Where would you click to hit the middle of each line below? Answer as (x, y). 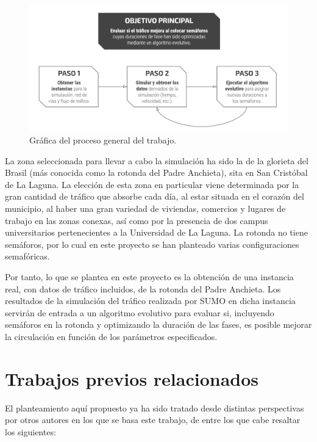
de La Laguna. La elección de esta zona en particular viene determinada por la (152, 184)
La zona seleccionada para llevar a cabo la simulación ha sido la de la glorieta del (157, 160)
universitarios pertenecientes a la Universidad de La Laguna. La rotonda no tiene (156, 232)
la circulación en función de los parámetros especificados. (111, 336)
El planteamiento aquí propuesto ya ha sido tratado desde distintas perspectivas (155, 408)
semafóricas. (27, 256)
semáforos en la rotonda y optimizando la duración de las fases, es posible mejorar (158, 324)
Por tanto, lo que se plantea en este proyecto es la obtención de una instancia (149, 276)
